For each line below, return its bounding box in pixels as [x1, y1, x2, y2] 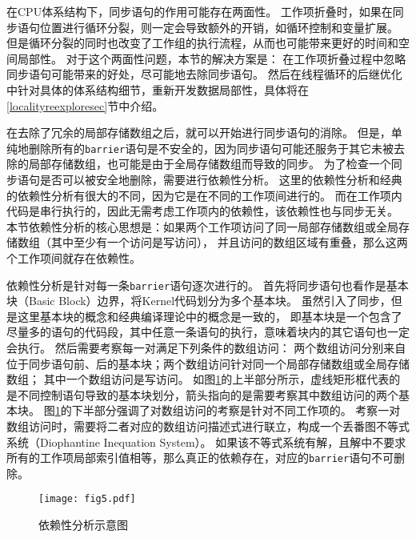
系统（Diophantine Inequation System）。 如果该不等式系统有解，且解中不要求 [6, 433, 406, 450]
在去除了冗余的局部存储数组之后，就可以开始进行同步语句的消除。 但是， [6, 124, 391, 141]
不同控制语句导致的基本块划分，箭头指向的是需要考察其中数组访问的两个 [17, 386, 398, 403]
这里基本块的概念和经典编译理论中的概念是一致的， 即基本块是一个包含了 [17, 307, 402, 324]
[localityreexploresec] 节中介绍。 [6, 97, 164, 114]
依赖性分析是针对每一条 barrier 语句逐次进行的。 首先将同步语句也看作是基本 [6, 276, 409, 293]
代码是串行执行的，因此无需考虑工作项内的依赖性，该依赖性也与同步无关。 [6, 203, 398, 219]
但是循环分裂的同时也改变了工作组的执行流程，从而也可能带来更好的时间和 [6, 34, 398, 51]
